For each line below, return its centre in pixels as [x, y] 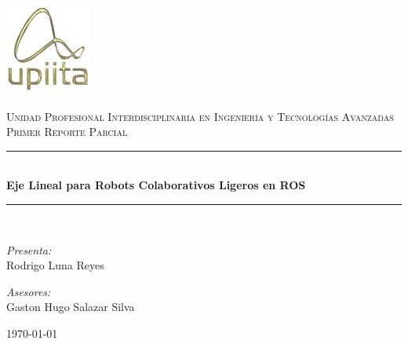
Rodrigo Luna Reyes [55, 265]
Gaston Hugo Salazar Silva [71, 307]
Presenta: [29, 249]
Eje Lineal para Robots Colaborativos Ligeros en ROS [156, 185]
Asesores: [29, 291]
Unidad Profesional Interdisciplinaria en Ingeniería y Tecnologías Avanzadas [200, 116]
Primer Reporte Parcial [67, 132]
